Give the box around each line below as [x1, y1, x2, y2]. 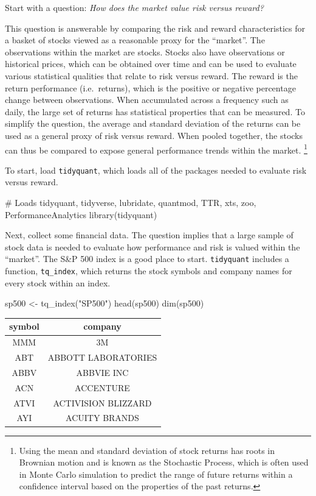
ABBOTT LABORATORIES [47, 351, 157, 364]
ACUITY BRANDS [66, 411, 139, 424]
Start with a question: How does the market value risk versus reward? [5, 1, 264, 13]
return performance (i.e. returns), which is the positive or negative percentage [5, 81, 296, 94]
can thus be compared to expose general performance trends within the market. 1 [5, 141, 307, 156]
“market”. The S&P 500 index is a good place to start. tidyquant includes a [5, 252, 289, 265]
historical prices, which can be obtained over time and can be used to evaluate [5, 57, 297, 70]
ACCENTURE [75, 381, 130, 394]
